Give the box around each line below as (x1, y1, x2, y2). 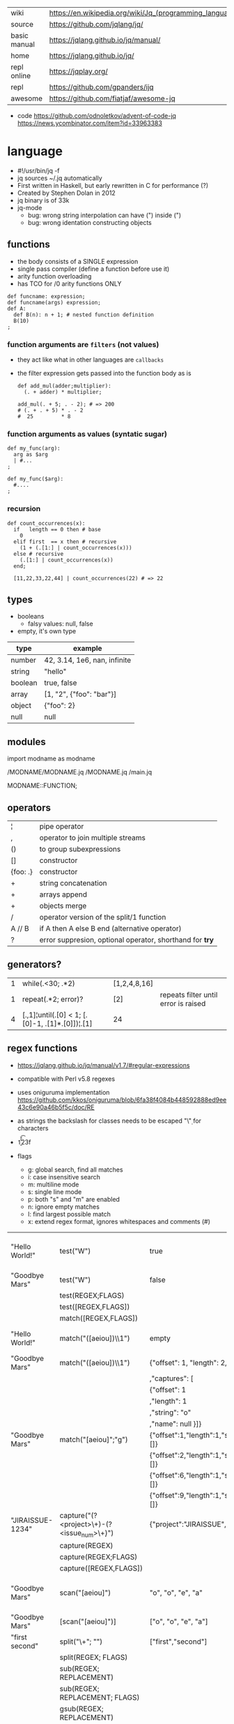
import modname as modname (7, 754, 95, 763)
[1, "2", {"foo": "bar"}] (44, 689, 117, 699)
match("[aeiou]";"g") (59, 1434, 128, 1444)
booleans (17, 612, 45, 621)
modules (7, 736, 47, 748)
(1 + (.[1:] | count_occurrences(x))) (19, 544, 132, 551)
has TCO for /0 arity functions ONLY (17, 279, 122, 288)
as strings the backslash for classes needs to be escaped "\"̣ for (17, 1117, 202, 1125)
